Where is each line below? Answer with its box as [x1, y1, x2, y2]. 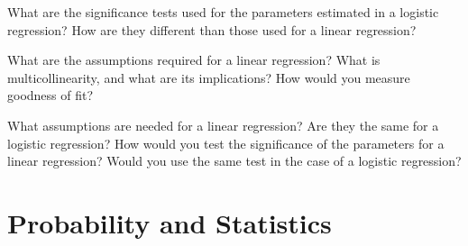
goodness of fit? [7, 86, 94, 105]
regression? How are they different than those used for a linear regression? [7, 20, 417, 39]
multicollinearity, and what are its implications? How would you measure [7, 68, 410, 87]
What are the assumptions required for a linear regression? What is [7, 50, 381, 69]
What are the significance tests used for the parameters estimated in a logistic [7, 3, 439, 21]
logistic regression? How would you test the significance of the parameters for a [7, 133, 445, 152]
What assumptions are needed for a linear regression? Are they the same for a [7, 115, 439, 134]
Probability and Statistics [7, 204, 332, 241]
